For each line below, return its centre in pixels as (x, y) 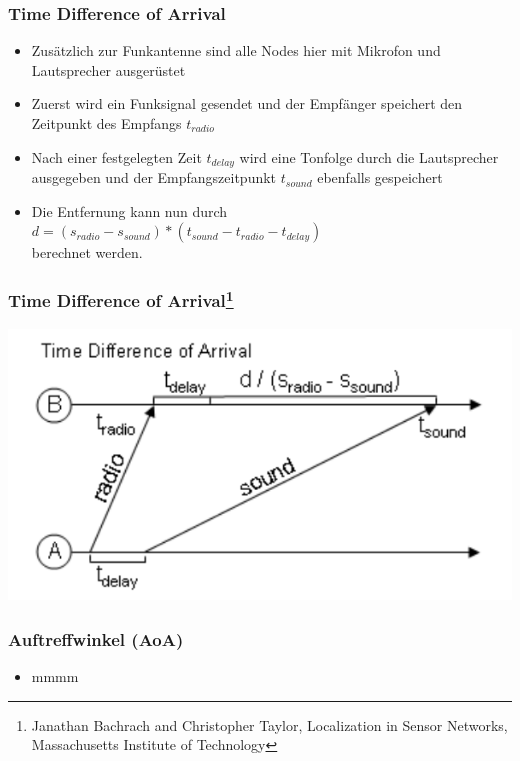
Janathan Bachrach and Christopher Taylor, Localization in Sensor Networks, (269, 724)
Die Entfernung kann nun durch (129, 210)
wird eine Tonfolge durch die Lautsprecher (369, 156)
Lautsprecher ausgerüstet (108, 69)
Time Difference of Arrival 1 (121, 299)
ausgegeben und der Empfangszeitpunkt (154, 177)
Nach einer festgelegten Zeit (116, 156)
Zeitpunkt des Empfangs (106, 123)
